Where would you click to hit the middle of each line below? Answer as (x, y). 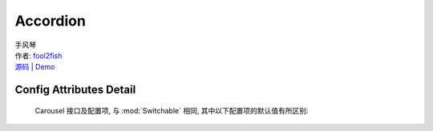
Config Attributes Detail (75, 90)
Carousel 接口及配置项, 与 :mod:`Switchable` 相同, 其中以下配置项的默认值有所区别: (172, 110)
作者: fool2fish (38, 55)
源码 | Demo (35, 67)
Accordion (50, 21)
